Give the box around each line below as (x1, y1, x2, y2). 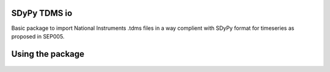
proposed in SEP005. (11, 32, 65, 40)
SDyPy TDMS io (11, 8, 73, 18)
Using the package (11, 49, 85, 59)
